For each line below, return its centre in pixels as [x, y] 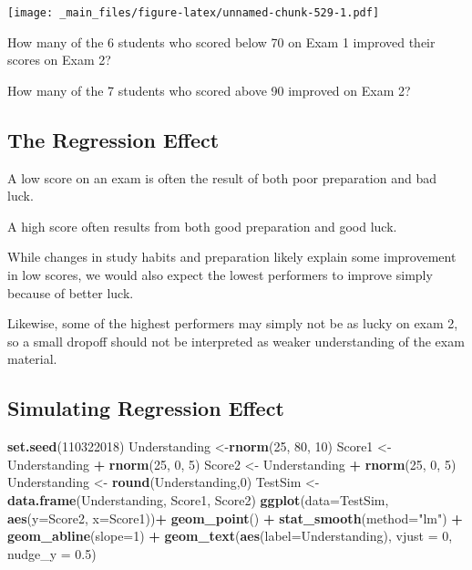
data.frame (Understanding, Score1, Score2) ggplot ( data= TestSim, [198, 499]
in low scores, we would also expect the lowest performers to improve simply [220, 275]
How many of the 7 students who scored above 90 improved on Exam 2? [209, 90]
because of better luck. [71, 292]
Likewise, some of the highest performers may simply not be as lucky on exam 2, [233, 323]
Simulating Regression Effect [146, 408]
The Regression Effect [113, 139]
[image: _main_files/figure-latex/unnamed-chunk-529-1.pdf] [194, 13]
